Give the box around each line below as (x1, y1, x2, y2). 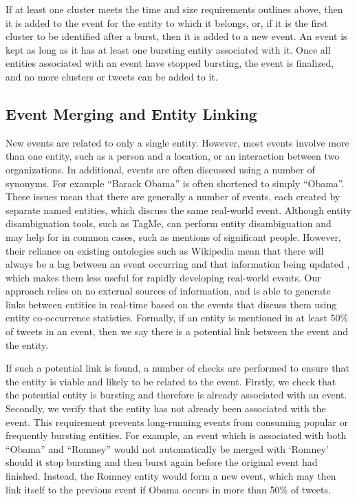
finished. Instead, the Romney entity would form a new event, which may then (6, 469, 336, 483)
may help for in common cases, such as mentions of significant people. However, (6, 229, 341, 244)
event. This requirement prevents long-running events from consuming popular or (6, 414, 348, 429)
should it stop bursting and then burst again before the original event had (6, 455, 318, 469)
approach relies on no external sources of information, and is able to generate (6, 284, 331, 298)
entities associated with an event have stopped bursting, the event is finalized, (6, 56, 334, 70)
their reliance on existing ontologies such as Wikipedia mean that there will (6, 243, 324, 257)
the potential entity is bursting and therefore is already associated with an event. (6, 387, 347, 402)
